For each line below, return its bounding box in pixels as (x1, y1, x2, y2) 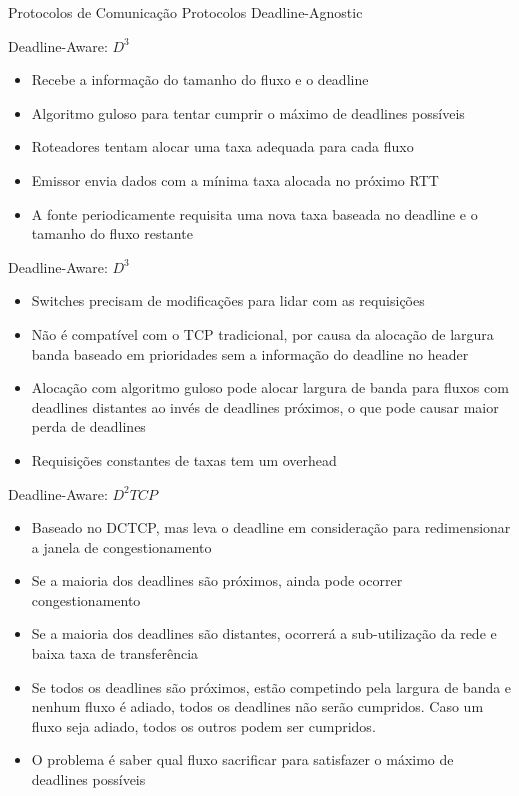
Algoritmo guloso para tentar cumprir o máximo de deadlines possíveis (31, 102, 465, 123)
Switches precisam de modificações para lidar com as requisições (31, 290, 425, 311)
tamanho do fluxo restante (31, 223, 193, 244)
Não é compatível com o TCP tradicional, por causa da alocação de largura (31, 323, 494, 344)
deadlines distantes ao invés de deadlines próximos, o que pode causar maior (31, 396, 499, 417)
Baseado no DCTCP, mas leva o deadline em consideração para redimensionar (31, 517, 511, 538)
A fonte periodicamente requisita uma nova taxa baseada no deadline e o (31, 203, 478, 224)
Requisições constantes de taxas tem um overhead (31, 449, 337, 470)
